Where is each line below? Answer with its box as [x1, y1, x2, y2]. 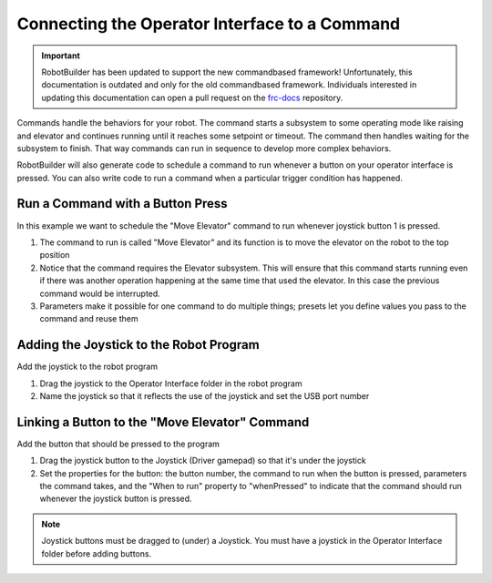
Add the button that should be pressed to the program [16, 438, 220, 449]
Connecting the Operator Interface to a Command [16, 14, 401, 34]
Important [41, 50, 81, 61]
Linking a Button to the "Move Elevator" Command [16, 414, 310, 430]
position [39, 250, 70, 261]
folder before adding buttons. [41, 547, 152, 559]
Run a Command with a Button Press [16, 196, 228, 211]
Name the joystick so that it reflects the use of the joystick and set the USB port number [39, 391, 370, 401]
